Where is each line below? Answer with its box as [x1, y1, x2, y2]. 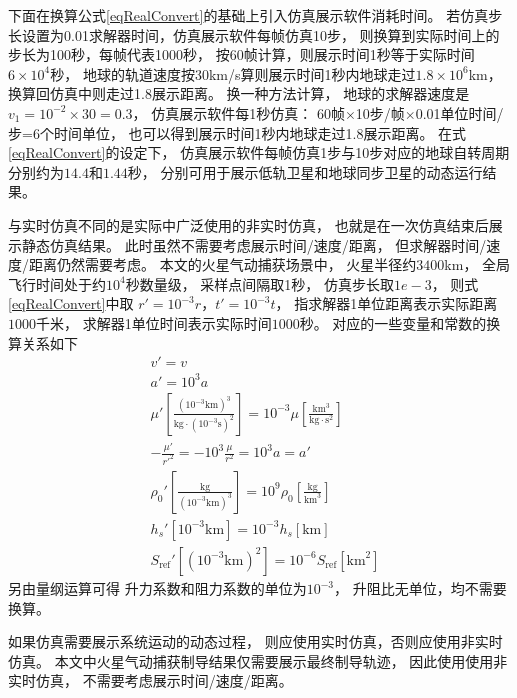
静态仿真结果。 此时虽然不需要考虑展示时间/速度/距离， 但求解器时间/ [21, 234, 487, 255]
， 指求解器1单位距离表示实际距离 [275, 293, 498, 314]
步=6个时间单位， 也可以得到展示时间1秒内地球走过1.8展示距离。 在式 [8, 122, 467, 143]
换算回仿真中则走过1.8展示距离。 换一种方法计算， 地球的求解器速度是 [8, 83, 470, 104]
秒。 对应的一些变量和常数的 [299, 312, 487, 333]
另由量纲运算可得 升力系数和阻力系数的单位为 [8, 578, 307, 598]
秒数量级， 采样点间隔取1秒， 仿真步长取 [125, 273, 395, 294]
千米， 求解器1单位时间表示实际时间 [36, 312, 272, 333]
